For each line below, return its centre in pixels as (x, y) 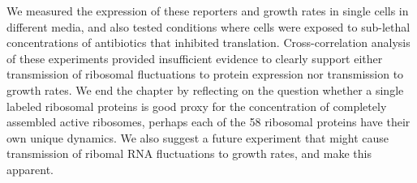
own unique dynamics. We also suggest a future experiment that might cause (198, 137)
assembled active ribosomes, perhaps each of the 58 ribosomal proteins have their (208, 122)
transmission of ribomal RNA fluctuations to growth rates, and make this (189, 153)
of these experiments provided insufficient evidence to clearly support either (195, 58)
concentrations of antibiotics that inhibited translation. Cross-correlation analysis (208, 43)
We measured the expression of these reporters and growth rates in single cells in (208, 11)
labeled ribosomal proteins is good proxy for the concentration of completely (197, 106)
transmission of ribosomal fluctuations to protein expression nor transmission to (205, 74)
